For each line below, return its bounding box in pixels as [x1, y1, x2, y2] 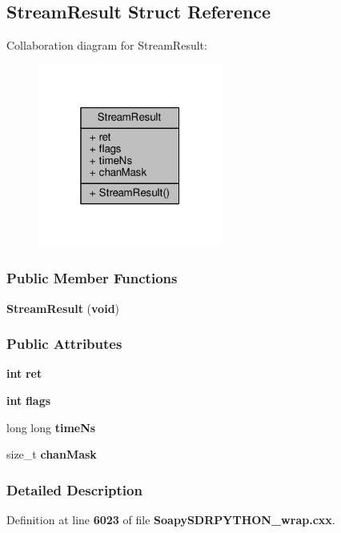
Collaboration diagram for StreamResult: [6, 37, 207, 54]
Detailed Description [6, 479, 142, 499]
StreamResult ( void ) [6, 299, 120, 316]
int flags [6, 392, 51, 409]
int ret [6, 365, 42, 382]
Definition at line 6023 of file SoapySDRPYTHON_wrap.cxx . [6, 511, 335, 528]
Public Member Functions [6, 268, 178, 288]
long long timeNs [6, 419, 96, 435]
